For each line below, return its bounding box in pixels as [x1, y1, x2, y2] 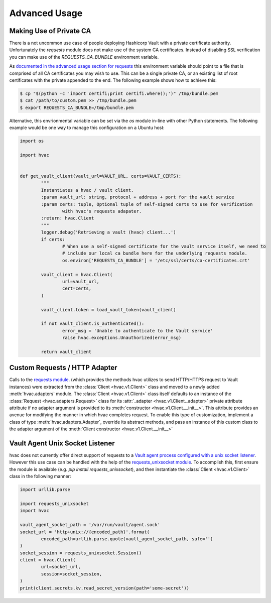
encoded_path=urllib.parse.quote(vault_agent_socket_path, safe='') [41, 536, 213, 542]
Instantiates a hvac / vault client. [41, 187, 134, 193]
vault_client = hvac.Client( [41, 272, 113, 277]
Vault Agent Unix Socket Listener [9, 439, 115, 447]
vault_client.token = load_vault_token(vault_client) [41, 307, 176, 312]
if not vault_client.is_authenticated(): [41, 321, 145, 326]
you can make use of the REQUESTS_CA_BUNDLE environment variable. [9, 54, 159, 60]
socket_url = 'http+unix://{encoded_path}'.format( [20, 529, 150, 535]
